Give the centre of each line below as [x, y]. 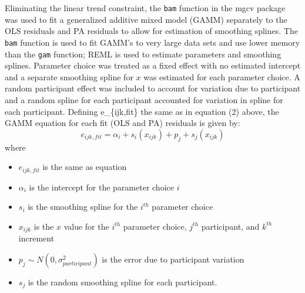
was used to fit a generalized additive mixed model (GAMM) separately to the [146, 19]
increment [36, 238]
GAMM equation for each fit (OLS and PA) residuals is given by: [123, 123]
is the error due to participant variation [173, 259]
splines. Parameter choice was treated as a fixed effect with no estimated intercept [153, 65]
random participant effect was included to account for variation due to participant [153, 88]
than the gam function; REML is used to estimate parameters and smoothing [143, 54]
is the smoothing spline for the [83, 207]
